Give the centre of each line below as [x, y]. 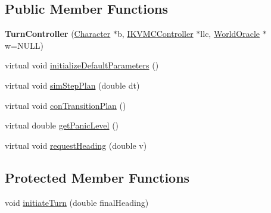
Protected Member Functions [97, 177]
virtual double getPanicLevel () [62, 125]
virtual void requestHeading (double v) [76, 145]
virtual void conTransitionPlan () [66, 105]
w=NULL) [24, 45]
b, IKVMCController [155, 34]
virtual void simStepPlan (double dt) [72, 85]
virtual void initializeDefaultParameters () [82, 65]
